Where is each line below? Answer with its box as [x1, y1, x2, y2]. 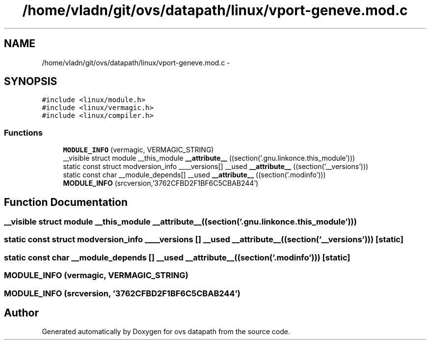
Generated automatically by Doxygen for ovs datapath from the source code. [42, 327, 291, 336]
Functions [4, 127, 43, 138]
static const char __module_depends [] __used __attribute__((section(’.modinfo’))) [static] [4, 252, 350, 262]
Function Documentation [4, 196, 128, 208]
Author [4, 306, 39, 319]
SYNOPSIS [4, 75, 57, 88]
